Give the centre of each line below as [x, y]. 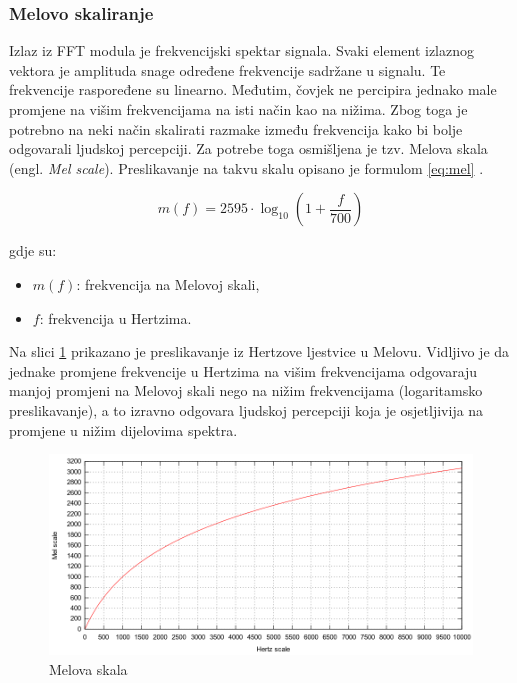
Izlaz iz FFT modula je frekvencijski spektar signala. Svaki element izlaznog [242, 50]
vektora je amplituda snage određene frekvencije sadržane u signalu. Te [227, 69]
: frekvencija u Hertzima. [115, 317]
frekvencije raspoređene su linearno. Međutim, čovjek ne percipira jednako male [253, 89]
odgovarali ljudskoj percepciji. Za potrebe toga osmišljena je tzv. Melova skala [248, 148]
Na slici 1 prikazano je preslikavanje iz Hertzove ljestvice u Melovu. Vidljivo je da [259, 351]
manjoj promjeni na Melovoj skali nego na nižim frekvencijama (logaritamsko [246, 390]
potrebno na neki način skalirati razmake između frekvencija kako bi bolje [236, 128]
